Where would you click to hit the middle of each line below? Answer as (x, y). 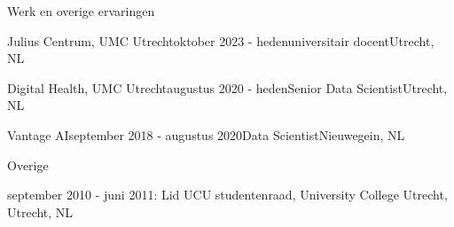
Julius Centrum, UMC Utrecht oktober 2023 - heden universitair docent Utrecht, (221, 40)
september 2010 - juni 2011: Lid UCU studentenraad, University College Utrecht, (227, 195)
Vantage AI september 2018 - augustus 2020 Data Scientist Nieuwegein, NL (206, 134)
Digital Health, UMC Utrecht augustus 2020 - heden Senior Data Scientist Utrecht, (227, 87)
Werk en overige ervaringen (81, 11)
